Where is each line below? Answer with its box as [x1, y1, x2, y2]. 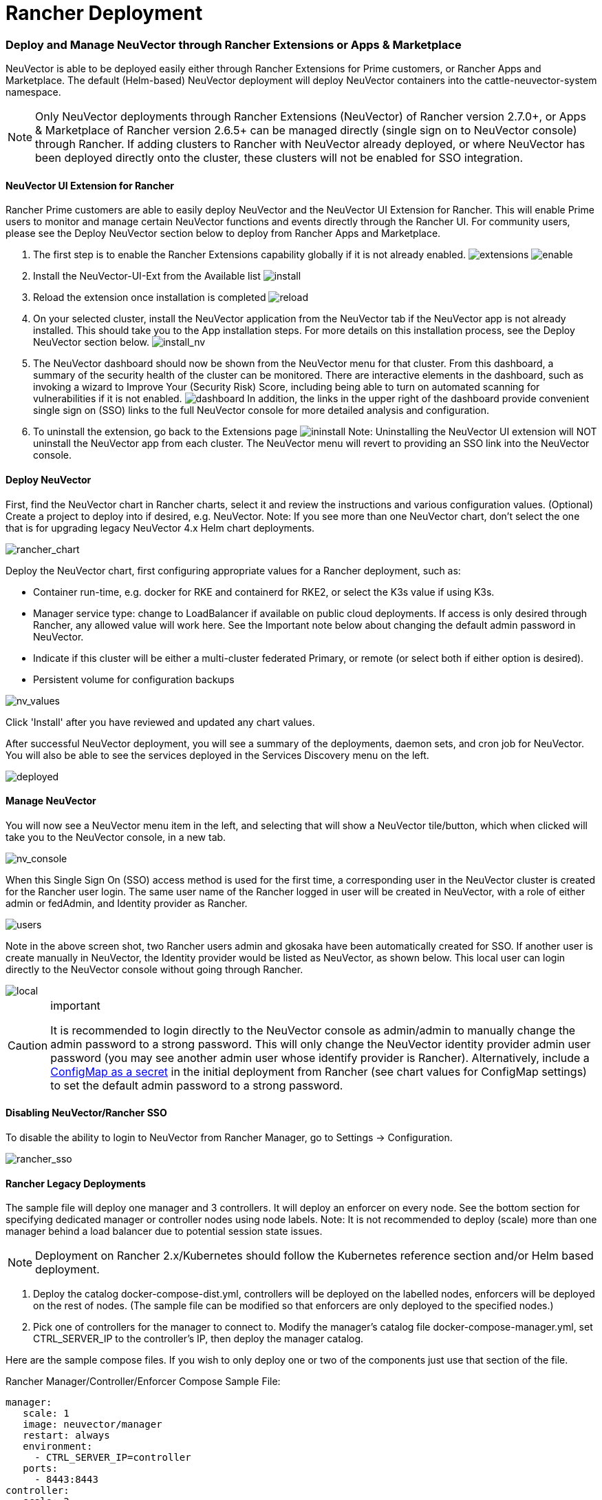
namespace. [6, 86, 61, 98]
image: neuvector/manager [23, 1419, 162, 1430]
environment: [23, 1441, 93, 1452]
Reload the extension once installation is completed [33, 291, 266, 304]
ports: [23, 1463, 58, 1475]
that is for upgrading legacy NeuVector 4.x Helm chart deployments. [6, 521, 315, 534]
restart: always [23, 1430, 110, 1441]
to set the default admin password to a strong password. [50, 1078, 343, 1092]
